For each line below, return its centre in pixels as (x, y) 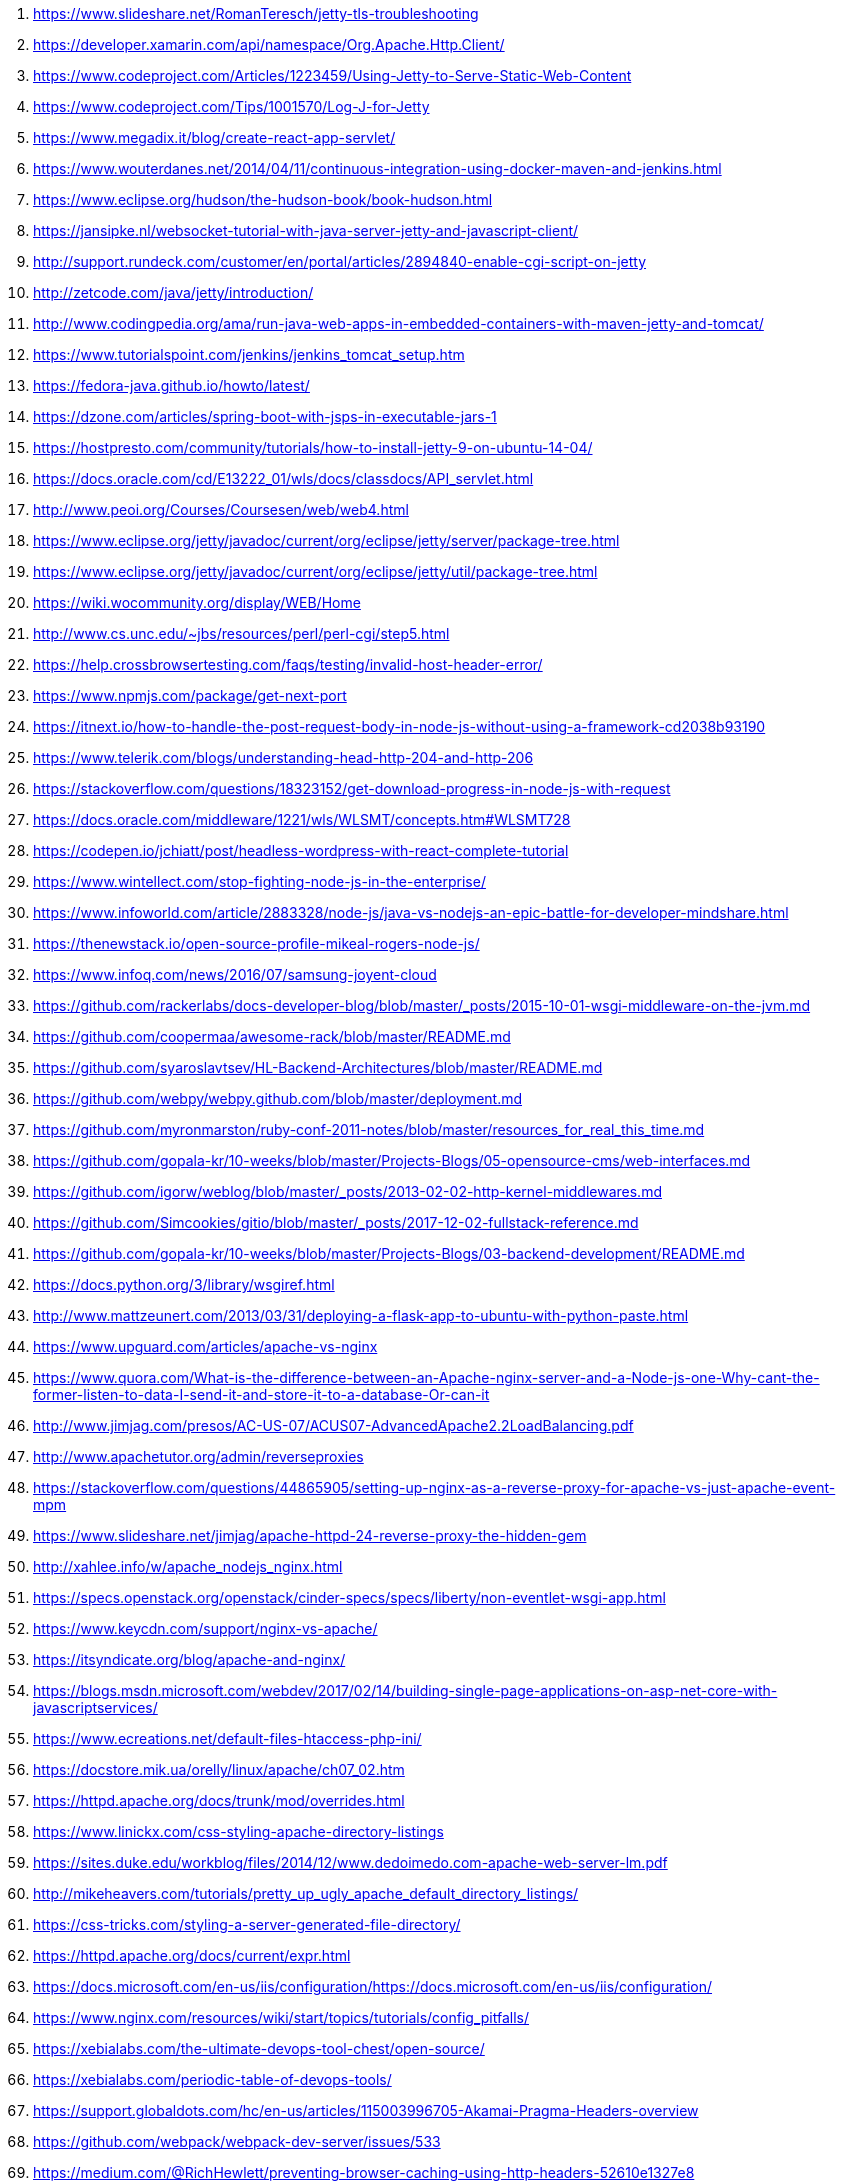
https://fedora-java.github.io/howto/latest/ (171, 385)
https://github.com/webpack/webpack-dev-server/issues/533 (237, 2141)
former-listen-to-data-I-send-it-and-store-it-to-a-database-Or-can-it (261, 1394)
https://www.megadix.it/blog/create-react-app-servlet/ (214, 137)
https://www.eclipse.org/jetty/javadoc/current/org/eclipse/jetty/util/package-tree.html (315, 571)
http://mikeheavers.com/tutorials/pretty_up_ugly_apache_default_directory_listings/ (306, 1893)
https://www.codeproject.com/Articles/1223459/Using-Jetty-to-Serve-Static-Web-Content (332, 75)
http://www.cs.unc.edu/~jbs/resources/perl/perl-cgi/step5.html (241, 633)
